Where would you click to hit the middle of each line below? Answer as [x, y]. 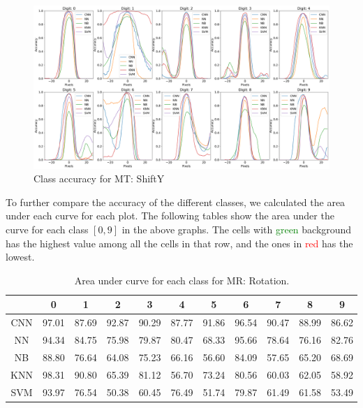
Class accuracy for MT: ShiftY [99, 178]
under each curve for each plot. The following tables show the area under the [170, 216]
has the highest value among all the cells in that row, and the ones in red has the [179, 243]
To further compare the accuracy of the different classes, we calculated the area [176, 202]
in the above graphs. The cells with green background [237, 229]
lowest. [20, 257]
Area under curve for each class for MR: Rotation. [182, 280]
